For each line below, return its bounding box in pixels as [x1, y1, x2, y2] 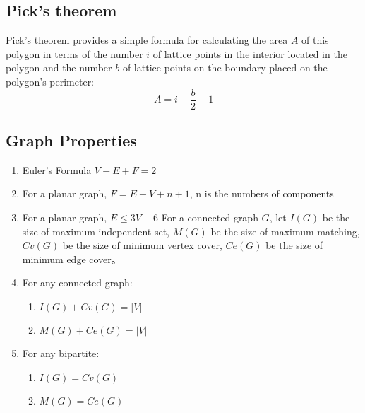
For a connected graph [161, 210, 258, 225]
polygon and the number [6, 60, 112, 75]
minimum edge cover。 [22, 251, 121, 266]
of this [301, 33, 329, 47]
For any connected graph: [22, 275, 133, 290]
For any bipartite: [22, 346, 100, 360]
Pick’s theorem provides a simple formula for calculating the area [6, 33, 288, 47]
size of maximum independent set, [22, 223, 169, 238]
